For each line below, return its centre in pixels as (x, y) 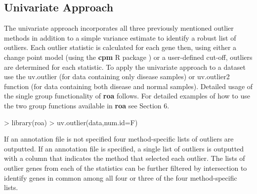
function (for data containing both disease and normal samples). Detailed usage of (128, 86)
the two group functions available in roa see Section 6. (87, 105)
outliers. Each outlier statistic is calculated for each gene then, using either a (120, 47)
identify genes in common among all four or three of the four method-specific (121, 177)
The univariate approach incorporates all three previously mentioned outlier (119, 28)
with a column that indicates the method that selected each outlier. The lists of (125, 158)
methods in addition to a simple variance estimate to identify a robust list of (120, 37)
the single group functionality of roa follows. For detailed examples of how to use (127, 96)
